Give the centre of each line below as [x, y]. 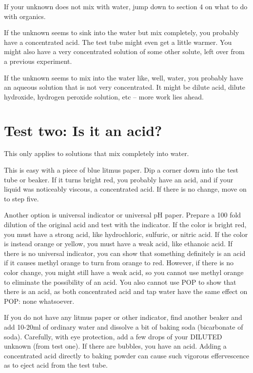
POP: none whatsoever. [39, 301]
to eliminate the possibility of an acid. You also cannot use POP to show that [120, 282]
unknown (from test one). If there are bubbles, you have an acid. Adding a [115, 346]
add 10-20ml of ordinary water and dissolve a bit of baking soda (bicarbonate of [124, 326]
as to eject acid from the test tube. [56, 365]
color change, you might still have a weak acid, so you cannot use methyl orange [124, 272]
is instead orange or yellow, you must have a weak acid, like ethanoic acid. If [118, 244]
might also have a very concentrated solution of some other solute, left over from [124, 51]
